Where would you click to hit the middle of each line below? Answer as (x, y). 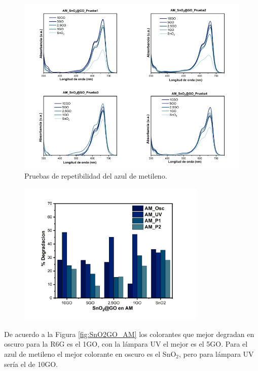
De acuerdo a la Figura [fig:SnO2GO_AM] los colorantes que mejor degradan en (129, 334)
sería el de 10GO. (31, 364)
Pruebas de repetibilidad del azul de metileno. (96, 176)
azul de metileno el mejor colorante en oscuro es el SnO (90, 353)
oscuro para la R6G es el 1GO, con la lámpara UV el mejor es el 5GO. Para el (126, 344)
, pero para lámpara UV (216, 353)
